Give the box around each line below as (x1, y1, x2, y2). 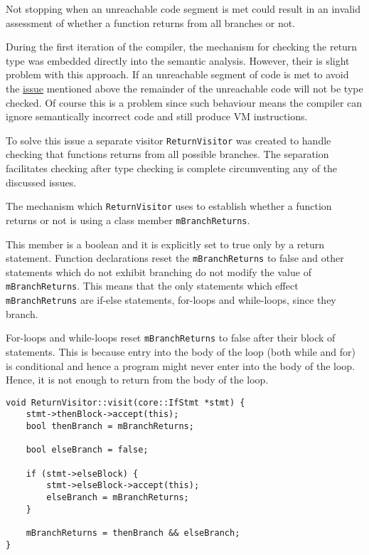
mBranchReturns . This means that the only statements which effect (6, 278, 299, 293)
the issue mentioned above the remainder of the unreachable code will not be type (6, 80, 363, 95)
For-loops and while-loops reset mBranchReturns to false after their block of (6, 330, 336, 345)
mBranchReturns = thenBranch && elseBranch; (26, 527, 240, 538)
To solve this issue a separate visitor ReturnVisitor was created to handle (6, 132, 331, 147)
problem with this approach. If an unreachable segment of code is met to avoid (6, 67, 349, 82)
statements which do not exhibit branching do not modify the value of (6, 264, 311, 279)
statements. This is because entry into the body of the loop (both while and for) (6, 344, 356, 359)
